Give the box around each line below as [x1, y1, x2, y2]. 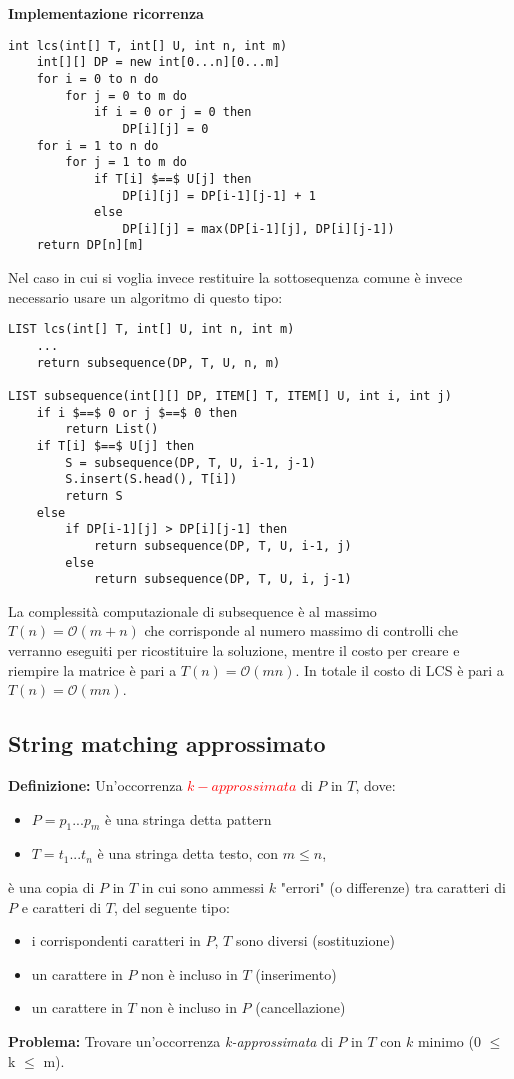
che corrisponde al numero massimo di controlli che [144, 620, 458, 641]
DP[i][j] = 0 [122, 121, 209, 136]
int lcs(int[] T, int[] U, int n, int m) [8, 38, 288, 53]
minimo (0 [417, 1030, 481, 1051]
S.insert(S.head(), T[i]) [65, 472, 238, 487]
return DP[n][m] [36, 238, 145, 253]
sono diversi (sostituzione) [235, 930, 395, 951]
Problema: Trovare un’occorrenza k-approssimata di [8, 1030, 333, 1051]
